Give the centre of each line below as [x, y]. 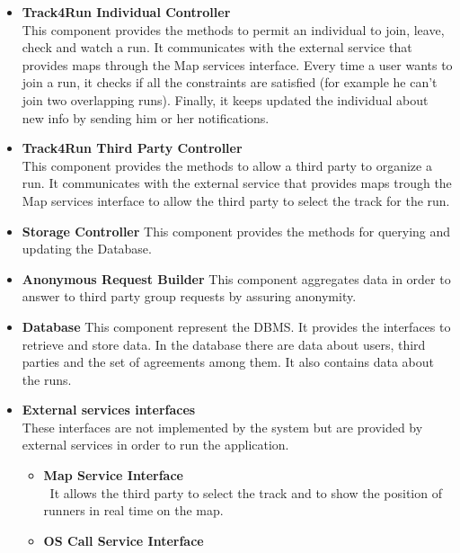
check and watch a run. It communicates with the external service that [217, 47]
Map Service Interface [113, 475]
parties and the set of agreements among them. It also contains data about [228, 362]
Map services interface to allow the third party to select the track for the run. [236, 200]
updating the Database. [87, 249]
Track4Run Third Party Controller [132, 148]
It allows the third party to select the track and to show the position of [246, 492]
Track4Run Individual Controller [126, 12]
